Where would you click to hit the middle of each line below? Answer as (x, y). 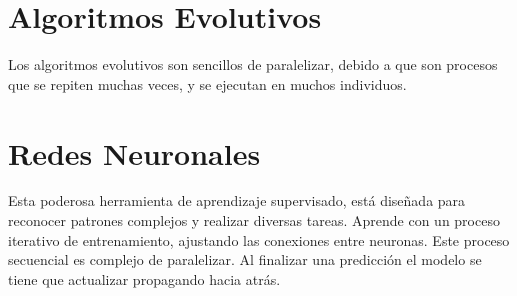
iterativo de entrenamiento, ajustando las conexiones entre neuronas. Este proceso (259, 239)
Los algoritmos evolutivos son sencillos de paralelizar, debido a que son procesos (253, 64)
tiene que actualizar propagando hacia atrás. (144, 278)
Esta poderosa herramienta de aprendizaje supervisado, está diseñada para (237, 200)
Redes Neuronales (134, 152)
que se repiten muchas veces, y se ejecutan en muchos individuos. (207, 83)
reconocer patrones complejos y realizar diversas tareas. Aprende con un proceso (254, 220)
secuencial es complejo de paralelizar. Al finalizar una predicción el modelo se (245, 259)
